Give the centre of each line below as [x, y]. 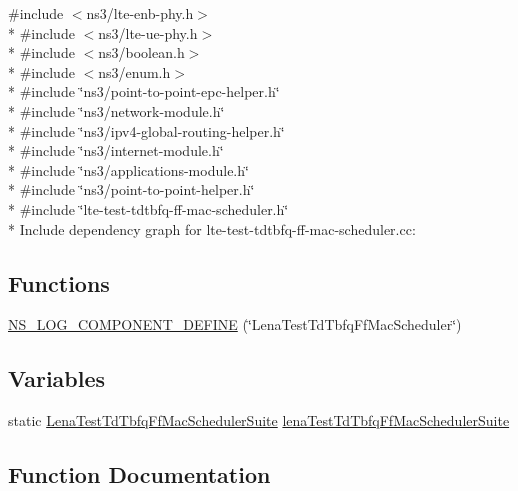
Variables [57, 378]
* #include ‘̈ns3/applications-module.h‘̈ [128, 169]
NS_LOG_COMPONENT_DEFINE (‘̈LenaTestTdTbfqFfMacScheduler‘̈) [235, 324]
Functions [59, 282]
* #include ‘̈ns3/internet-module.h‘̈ [116, 150]
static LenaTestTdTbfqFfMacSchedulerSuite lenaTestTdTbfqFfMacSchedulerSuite [259, 420]
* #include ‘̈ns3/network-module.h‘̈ [116, 110]
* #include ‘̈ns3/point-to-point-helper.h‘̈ [131, 189]
